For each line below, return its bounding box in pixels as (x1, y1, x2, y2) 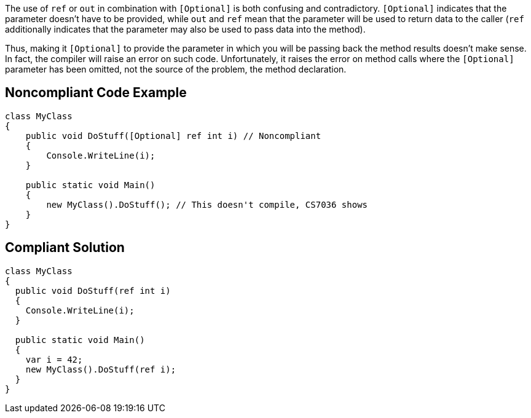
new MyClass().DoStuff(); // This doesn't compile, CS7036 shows (46, 199, 368, 210)
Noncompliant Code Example (5, 85, 187, 101)
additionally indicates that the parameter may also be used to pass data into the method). (5, 24, 366, 34)
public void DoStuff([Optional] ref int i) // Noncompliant (25, 130, 321, 141)
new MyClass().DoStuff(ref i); (25, 364, 176, 374)
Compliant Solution (5, 240, 125, 256)
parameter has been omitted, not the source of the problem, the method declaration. (5, 64, 347, 74)
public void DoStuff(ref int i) (15, 285, 171, 296)
